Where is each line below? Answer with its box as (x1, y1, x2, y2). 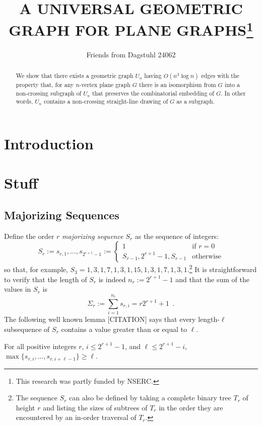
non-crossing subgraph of (16, 89, 82, 97)
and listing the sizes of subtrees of (43, 402, 148, 412)
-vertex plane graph (79, 80, 130, 89)
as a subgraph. (176, 97, 215, 106)
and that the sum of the (175, 274, 249, 284)
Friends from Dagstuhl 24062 (86, 49, 176, 59)
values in (4, 284, 31, 294)
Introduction (4, 133, 94, 154)
